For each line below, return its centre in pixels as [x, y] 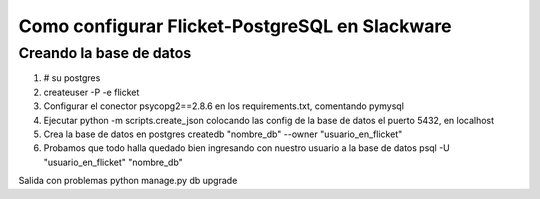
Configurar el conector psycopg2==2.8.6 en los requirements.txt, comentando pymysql [224, 106]
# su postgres [72, 78]
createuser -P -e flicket [91, 92]
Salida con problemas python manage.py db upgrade [128, 181]
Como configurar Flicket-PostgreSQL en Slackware [235, 26]
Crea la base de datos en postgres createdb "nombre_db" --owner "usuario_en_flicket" [223, 134]
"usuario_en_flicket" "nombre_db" [113, 162]
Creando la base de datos [105, 53]
